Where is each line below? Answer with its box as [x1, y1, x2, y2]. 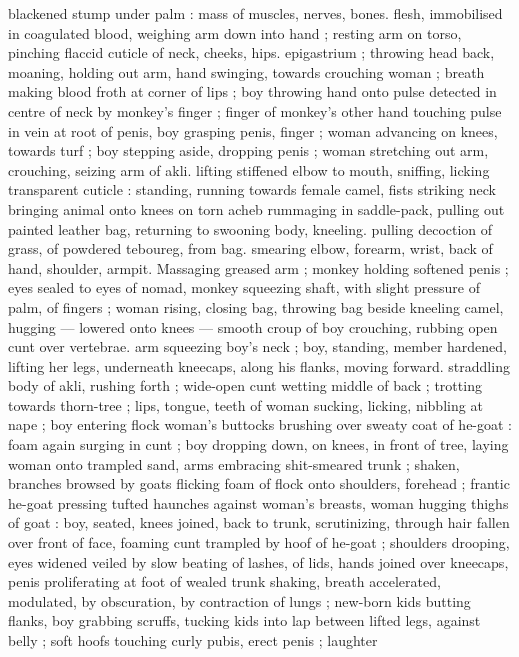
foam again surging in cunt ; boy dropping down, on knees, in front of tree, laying [8, 434, 509, 455]
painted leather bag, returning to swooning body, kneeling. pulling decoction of [8, 218, 493, 239]
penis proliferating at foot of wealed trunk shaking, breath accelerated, [8, 571, 441, 592]
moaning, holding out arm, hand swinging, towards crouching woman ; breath [8, 61, 485, 82]
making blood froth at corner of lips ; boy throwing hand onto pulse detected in [8, 81, 497, 102]
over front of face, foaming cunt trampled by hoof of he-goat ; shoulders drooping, [8, 532, 510, 553]
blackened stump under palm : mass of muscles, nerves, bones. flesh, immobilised [8, 3, 503, 23]
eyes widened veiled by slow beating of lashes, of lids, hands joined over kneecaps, [8, 551, 509, 572]
